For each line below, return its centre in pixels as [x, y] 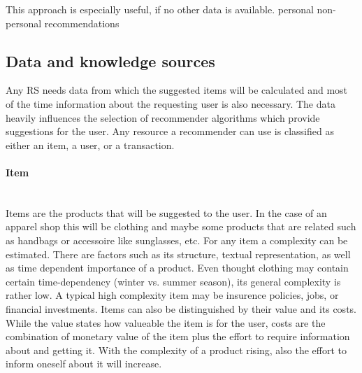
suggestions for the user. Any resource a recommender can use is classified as [170, 131]
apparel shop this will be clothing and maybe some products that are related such [181, 226]
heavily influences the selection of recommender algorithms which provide [163, 117]
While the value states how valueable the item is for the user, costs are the [166, 322]
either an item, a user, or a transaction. [90, 145]
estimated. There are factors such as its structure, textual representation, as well [178, 254]
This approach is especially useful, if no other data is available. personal [160, 9]
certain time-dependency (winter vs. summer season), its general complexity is [173, 281]
